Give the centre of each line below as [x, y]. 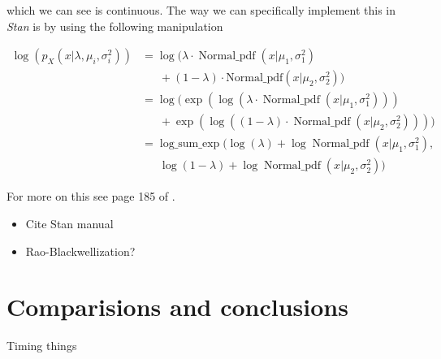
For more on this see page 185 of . [91, 196]
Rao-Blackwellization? [80, 251]
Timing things [42, 346]
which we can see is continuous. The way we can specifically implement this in [201, 10]
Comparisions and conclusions [177, 307]
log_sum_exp [190, 144]
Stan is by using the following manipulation [115, 26]
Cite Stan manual [69, 223]
